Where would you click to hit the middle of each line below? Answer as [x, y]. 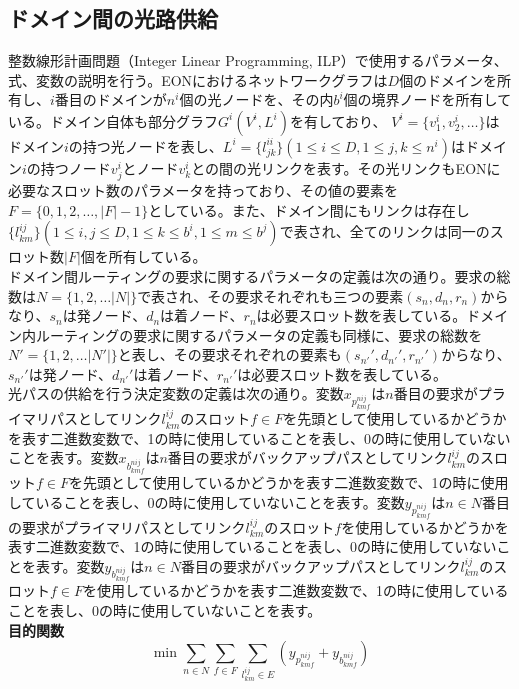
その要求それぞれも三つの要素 [305, 295]
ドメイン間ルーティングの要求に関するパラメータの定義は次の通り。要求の [252, 275]
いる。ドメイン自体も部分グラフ [113, 120]
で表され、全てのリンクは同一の [384, 231]
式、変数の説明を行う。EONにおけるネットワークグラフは [198, 79]
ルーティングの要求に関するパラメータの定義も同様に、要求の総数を [259, 334]
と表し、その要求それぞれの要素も [229, 354]
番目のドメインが [110, 99]
